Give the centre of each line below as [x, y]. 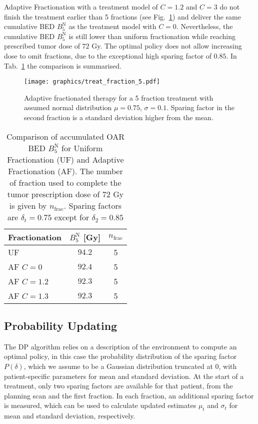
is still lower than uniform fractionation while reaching [152, 36]
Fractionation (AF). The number [65, 171]
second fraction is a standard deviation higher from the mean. [119, 117]
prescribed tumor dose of [42, 46]
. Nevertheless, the [204, 26]
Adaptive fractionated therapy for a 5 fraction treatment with [119, 97]
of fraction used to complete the [65, 182]
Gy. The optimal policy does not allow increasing [167, 46]
